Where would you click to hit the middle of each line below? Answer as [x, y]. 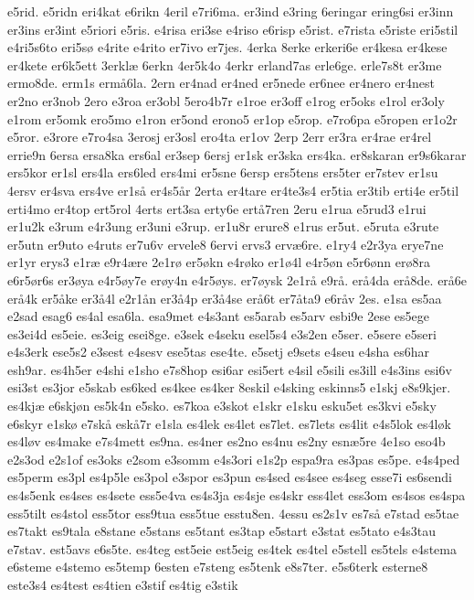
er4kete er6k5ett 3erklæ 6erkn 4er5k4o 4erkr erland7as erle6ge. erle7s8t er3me [225, 64]
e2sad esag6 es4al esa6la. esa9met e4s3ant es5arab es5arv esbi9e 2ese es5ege [218, 316]
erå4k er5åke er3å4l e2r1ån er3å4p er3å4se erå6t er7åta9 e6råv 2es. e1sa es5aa [225, 298]
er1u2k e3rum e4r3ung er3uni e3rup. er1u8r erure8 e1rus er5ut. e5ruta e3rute [223, 226]
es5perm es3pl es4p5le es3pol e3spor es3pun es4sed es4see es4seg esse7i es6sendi [230, 477]
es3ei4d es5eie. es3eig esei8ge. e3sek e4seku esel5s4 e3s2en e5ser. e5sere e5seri [222, 333]
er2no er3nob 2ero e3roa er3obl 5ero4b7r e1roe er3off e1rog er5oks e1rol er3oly [226, 100]
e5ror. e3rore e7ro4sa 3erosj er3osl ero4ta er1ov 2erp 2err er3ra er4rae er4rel [220, 137]
